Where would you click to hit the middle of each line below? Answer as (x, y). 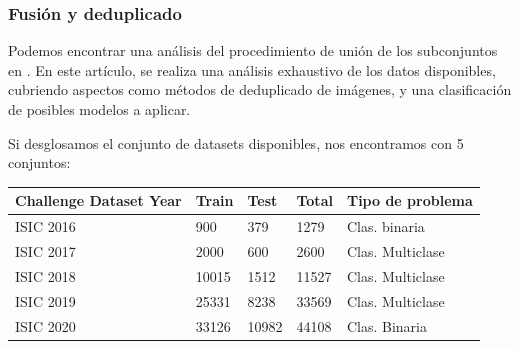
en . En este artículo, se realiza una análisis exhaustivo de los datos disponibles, (252, 69)
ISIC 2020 (45, 325)
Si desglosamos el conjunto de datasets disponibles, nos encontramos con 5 (236, 142)
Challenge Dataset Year (98, 200)
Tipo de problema (409, 200)
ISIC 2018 (45, 275)
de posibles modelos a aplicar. (99, 109)
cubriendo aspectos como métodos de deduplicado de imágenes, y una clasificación (260, 89)
